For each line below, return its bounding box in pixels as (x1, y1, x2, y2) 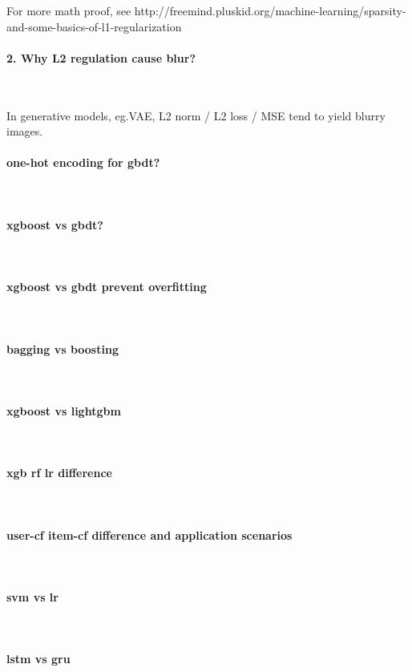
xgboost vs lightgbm (6, 402, 121, 419)
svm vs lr (6, 589, 59, 605)
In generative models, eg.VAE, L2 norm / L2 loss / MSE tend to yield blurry (6, 107, 386, 123)
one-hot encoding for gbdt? (6, 154, 160, 171)
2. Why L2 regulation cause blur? (6, 49, 196, 66)
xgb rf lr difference (6, 464, 112, 481)
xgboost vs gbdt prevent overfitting (6, 278, 207, 295)
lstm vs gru (6, 650, 71, 667)
